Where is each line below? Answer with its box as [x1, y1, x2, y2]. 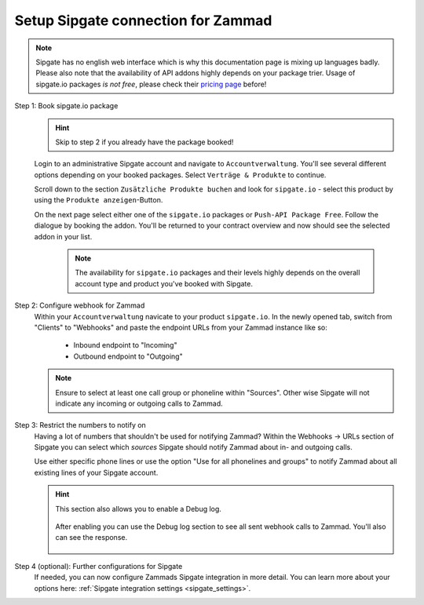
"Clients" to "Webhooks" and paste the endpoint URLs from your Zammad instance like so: [34, 323, 327, 332]
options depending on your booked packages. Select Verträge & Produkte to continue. [34, 169, 327, 180]
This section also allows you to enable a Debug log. [55, 504, 221, 513]
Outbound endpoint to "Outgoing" [73, 352, 184, 361]
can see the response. [55, 533, 128, 542]
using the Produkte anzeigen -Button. [34, 195, 163, 205]
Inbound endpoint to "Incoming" [73, 341, 177, 350]
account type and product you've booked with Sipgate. [75, 279, 253, 288]
